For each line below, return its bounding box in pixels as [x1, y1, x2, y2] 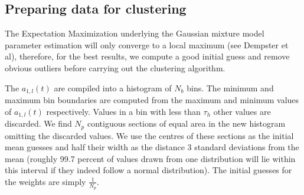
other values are [213, 105, 271, 117]
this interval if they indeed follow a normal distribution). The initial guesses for [5, 164, 292, 176]
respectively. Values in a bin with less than [46, 105, 201, 117]
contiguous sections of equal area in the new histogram [87, 117, 286, 130]
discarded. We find [5, 117, 72, 130]
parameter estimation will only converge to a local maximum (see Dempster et [5, 38, 289, 51]
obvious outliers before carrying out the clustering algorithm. [5, 61, 225, 74]
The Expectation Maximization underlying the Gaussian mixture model [5, 27, 264, 39]
